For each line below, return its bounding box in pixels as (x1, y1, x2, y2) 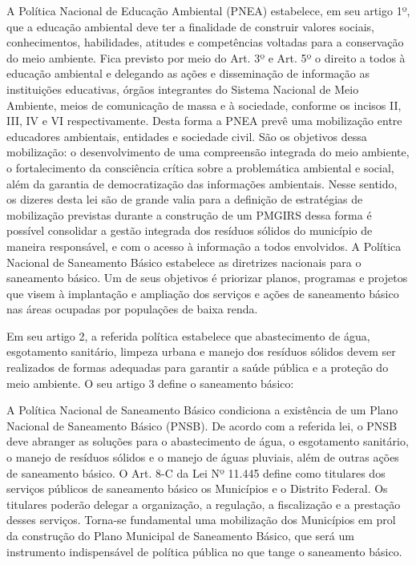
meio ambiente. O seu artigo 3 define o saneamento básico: (6, 374, 294, 391)
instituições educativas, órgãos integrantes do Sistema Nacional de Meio (6, 80, 359, 97)
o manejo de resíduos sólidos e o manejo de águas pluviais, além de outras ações (6, 449, 399, 466)
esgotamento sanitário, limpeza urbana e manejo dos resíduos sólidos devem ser (6, 343, 396, 360)
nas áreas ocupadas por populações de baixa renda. (6, 301, 258, 317)
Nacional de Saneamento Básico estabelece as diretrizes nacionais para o (6, 253, 361, 270)
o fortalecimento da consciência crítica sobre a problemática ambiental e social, (6, 159, 394, 176)
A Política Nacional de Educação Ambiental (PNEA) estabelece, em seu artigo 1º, (6, 2, 410, 18)
